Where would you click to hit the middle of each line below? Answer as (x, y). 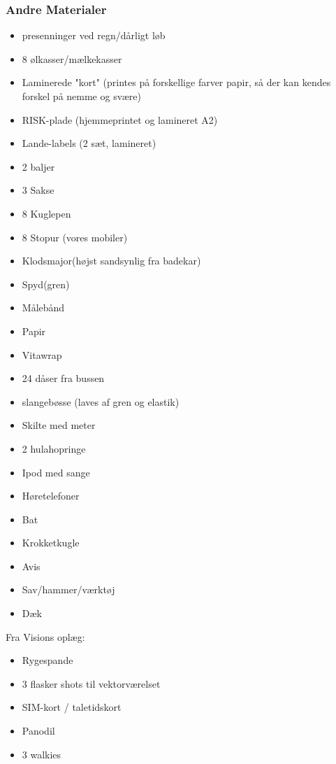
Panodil (38, 731)
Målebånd (43, 307)
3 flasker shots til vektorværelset (91, 683)
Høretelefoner (51, 496)
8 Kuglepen (46, 213)
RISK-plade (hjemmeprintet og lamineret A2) (120, 119)
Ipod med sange (56, 472)
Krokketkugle (51, 543)
